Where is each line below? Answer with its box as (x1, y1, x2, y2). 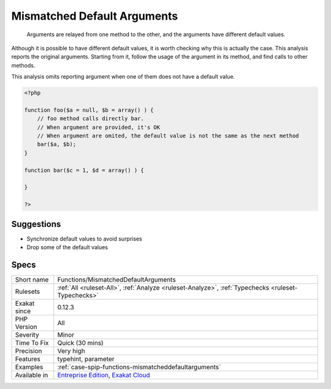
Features (15, 355, 41, 363)
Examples (15, 363, 44, 371)
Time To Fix (15, 338, 49, 347)
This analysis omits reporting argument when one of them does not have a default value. (11, 73, 235, 80)
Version (15, 322, 37, 331)
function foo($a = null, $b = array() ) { (24, 106, 154, 114)
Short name (15, 275, 49, 283)
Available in (15, 371, 48, 379)
